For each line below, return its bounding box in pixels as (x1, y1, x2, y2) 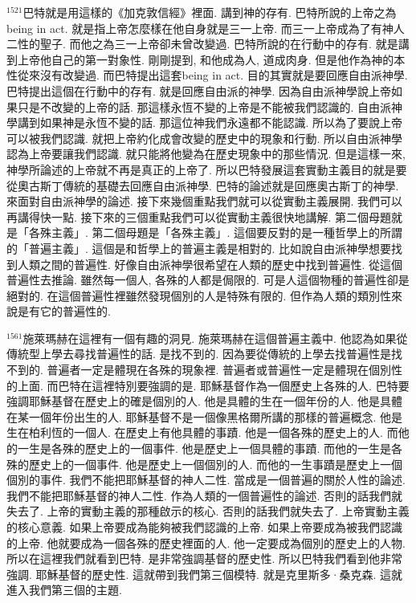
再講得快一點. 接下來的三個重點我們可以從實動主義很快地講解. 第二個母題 (6, 208, 392, 225)
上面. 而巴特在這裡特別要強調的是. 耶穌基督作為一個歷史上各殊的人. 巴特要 (17, 377, 410, 393)
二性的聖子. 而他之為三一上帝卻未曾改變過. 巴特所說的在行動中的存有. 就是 (6, 35, 398, 52)
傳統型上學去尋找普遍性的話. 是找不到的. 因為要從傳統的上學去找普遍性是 (6, 345, 392, 362)
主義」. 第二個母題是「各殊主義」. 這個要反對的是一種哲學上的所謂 (51, 224, 403, 241)
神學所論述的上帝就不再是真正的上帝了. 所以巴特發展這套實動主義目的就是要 (6, 161, 407, 177)
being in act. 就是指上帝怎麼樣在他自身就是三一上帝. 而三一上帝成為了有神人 (6, 19, 405, 36)
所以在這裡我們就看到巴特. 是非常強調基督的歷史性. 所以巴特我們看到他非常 (6, 550, 403, 567)
